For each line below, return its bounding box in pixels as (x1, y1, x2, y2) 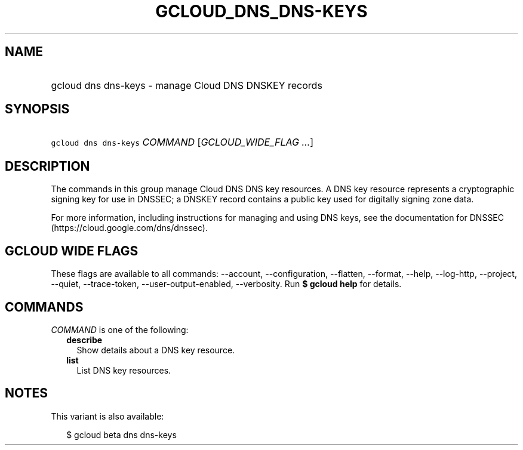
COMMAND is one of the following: (51, 324, 189, 335)
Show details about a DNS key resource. (76, 344, 235, 355)
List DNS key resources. (76, 365, 171, 375)
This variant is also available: (51, 411, 164, 421)
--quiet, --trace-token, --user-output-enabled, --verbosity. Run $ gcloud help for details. (51, 279, 402, 289)
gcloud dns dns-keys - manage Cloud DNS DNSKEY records (51, 79, 322, 91)
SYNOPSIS (5, 101, 70, 117)
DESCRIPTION (5, 158, 90, 174)
